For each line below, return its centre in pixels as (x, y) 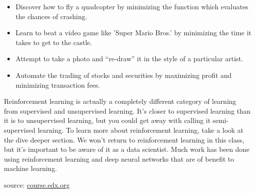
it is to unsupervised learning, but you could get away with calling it (107, 120)
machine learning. (30, 168)
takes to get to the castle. (54, 42)
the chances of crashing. (51, 16)
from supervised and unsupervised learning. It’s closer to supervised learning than (127, 110)
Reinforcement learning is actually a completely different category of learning (120, 101)
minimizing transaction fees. (58, 84)
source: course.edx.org (37, 184)
